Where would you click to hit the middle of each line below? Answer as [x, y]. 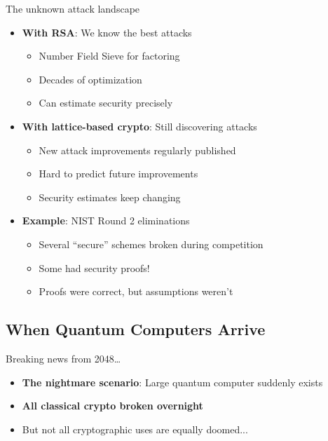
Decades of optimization [90, 79]
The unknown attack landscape [73, 8]
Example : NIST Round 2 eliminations [106, 220]
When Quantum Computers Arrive [136, 329]
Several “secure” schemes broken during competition [151, 244]
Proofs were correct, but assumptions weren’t [136, 291]
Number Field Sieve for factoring [109, 56]
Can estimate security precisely [106, 103]
